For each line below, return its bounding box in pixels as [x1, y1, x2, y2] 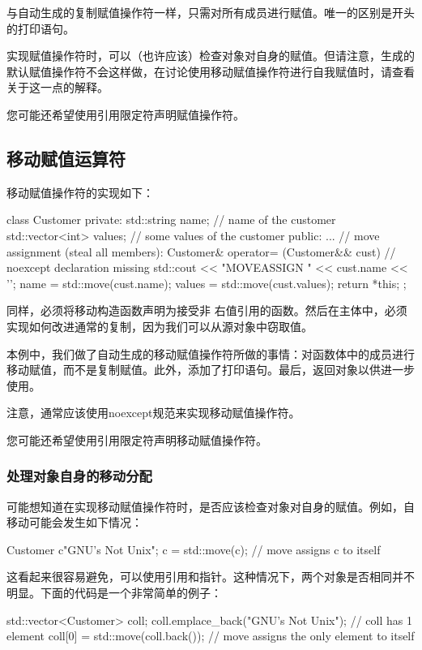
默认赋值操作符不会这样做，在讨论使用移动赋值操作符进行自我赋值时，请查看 [6, 62, 415, 80]
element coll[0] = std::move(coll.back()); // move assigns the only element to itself [6, 627, 415, 644]
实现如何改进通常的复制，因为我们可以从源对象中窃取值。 [6, 317, 313, 334]
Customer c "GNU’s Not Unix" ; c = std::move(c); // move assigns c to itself [6, 540, 381, 557]
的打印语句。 [6, 19, 75, 37]
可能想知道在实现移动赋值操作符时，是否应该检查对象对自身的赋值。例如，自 [6, 497, 415, 514]
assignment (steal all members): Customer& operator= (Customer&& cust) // [6, 243, 396, 260]
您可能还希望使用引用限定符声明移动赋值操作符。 [6, 431, 267, 448]
